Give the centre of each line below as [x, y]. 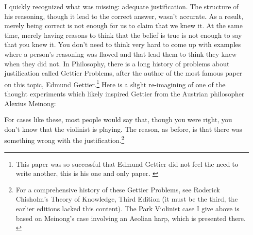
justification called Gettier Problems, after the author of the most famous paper [123, 73]
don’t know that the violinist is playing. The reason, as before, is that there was [123, 129]
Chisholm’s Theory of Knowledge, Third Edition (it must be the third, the [127, 199]
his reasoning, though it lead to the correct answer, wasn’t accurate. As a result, [124, 16]
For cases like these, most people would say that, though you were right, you [118, 119]
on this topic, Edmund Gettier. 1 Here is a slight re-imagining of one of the [115, 83]
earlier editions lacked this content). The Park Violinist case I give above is [127, 208]
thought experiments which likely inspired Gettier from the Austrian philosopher [125, 94]
